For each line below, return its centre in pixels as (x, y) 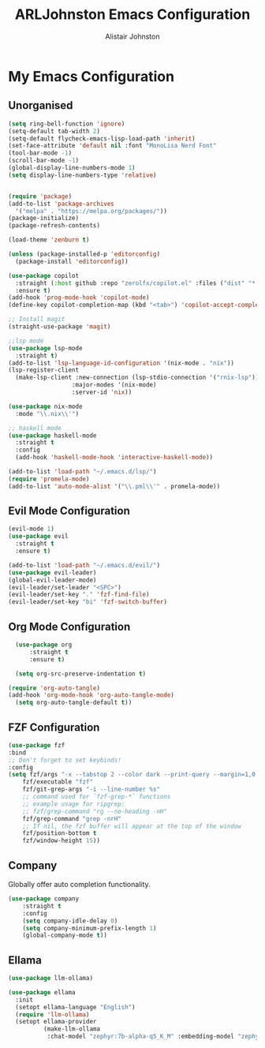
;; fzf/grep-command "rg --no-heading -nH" (95, 811)
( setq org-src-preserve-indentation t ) (81, 674)
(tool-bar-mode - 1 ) (40, 153)
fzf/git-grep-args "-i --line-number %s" (91, 790)
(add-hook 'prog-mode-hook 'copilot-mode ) (79, 298)
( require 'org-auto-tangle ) (54, 688)
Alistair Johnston (132, 36)
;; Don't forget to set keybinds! (65, 760)
